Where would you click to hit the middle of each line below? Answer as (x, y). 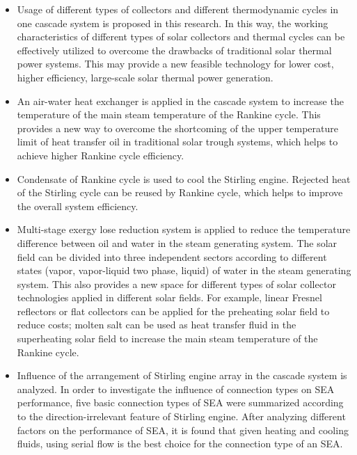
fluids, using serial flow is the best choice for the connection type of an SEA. (180, 444)
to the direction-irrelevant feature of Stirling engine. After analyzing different (181, 416)
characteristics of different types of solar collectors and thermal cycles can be (181, 37)
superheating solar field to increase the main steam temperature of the (167, 338)
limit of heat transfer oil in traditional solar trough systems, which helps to (177, 142)
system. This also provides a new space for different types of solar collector (176, 284)
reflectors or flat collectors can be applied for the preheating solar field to (173, 311)
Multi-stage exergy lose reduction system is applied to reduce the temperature (184, 229)
